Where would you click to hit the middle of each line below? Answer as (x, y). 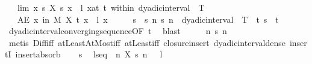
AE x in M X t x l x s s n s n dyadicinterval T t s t (148, 19)
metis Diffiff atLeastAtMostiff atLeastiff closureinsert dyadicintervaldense (147, 42)
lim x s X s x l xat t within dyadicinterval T (111, 7)
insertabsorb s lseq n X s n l (89, 54)
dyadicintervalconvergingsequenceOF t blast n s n (118, 31)
